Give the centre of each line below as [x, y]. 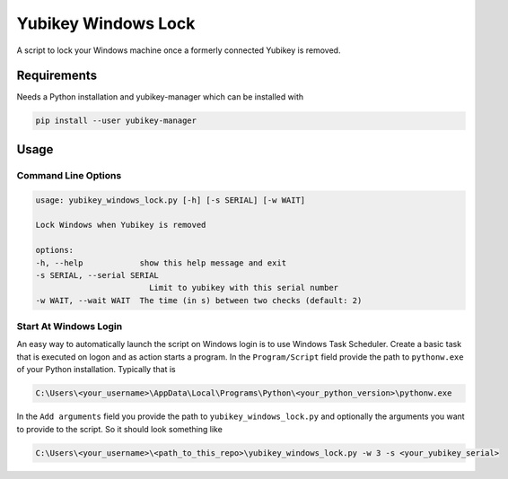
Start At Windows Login [70, 327]
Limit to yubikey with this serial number [244, 288]
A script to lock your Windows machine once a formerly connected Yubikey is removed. [179, 50]
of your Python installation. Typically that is [96, 370]
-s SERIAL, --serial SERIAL [97, 275]
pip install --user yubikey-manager [116, 121]
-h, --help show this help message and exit [161, 263]
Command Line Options [69, 175]
